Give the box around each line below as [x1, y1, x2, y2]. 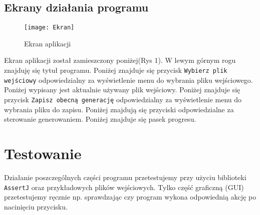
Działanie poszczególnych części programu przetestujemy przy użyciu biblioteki [4, 172, 246, 182]
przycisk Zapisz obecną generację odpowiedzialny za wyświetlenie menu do [4, 94, 242, 104]
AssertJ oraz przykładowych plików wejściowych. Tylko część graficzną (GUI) [4, 182, 244, 192]
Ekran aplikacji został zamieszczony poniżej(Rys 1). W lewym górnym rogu [4, 55, 236, 65]
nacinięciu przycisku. [4, 201, 68, 212]
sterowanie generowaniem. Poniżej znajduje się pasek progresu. [4, 114, 196, 124]
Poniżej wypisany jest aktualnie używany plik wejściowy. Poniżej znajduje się [4, 84, 240, 95]
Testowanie [4, 143, 82, 163]
